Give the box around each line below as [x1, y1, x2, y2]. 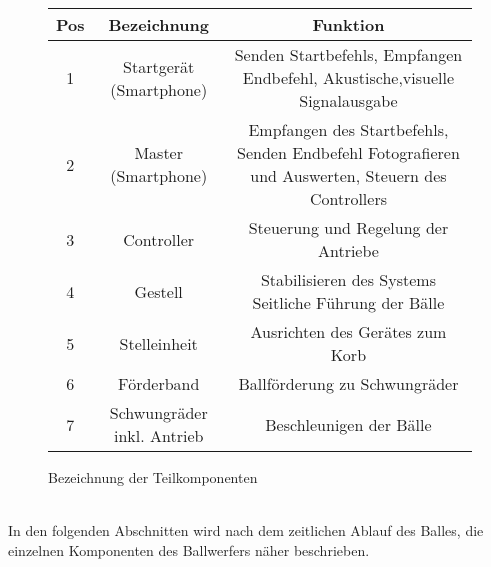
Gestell [134, 279, 183, 303]
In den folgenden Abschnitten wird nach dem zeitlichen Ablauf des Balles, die [8, 520, 484, 541]
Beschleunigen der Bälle [265, 412, 432, 436]
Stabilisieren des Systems [260, 268, 436, 291]
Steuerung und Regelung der [248, 216, 449, 239]
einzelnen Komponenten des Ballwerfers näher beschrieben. [8, 539, 370, 560]
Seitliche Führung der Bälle [252, 291, 445, 314]
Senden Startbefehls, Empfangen [234, 43, 463, 66]
